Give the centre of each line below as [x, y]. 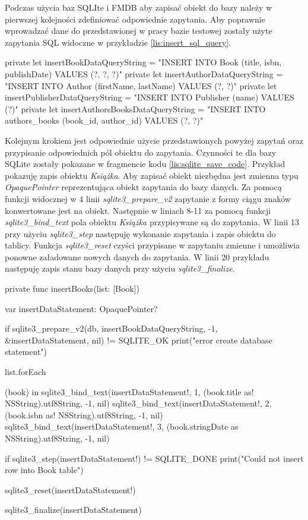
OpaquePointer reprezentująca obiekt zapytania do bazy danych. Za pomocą [143, 187]
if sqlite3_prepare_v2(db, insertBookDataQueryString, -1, [111, 328]
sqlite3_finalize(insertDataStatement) [73, 510]
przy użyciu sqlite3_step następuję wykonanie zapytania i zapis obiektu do [140, 233]
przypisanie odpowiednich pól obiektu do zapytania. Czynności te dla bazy [141, 152]
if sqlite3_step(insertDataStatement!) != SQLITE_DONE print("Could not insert [154, 458]
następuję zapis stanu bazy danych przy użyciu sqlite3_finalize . [120, 268]
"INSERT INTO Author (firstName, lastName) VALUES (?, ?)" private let [141, 85]
